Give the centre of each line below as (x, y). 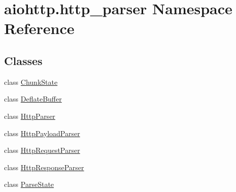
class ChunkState (31, 82)
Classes (23, 60)
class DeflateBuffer (33, 99)
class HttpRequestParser (42, 150)
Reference (39, 28)
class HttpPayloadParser (42, 133)
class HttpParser (30, 116)
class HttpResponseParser (44, 167)
